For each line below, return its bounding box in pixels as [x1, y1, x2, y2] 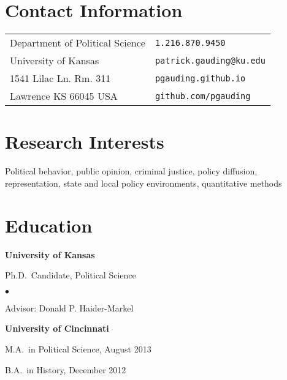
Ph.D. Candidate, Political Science [5, 269, 136, 281]
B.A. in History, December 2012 [5, 363, 126, 376]
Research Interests [5, 129, 164, 154]
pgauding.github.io [155, 73, 246, 83]
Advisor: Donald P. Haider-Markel [5, 301, 134, 314]
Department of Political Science [10, 35, 145, 50]
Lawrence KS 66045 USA [10, 89, 118, 103]
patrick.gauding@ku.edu [155, 55, 266, 65]
